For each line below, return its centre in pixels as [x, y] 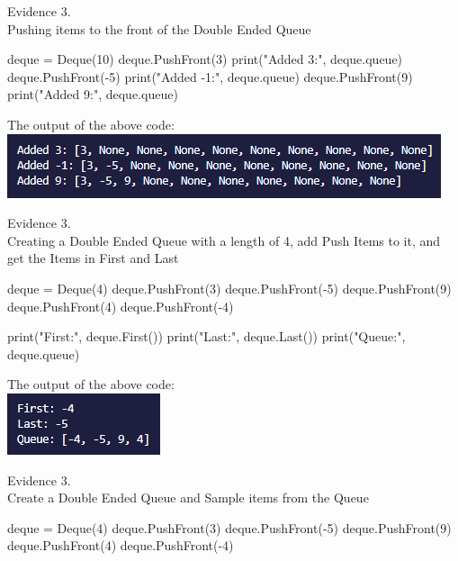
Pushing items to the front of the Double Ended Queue [159, 28]
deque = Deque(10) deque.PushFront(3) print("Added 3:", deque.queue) [205, 59]
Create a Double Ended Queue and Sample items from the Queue [188, 498]
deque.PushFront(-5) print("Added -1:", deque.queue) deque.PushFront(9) [210, 76]
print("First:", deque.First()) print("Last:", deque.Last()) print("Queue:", [207, 336]
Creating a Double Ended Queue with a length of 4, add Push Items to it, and [224, 240]
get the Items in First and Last [93, 258]
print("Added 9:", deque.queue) [93, 94]
